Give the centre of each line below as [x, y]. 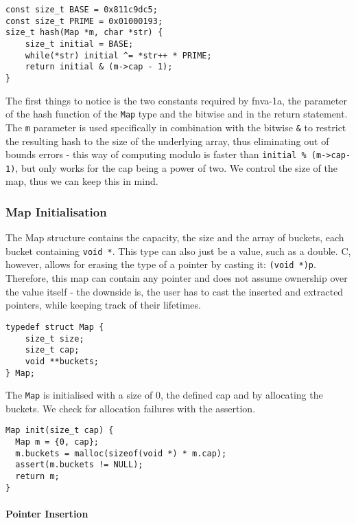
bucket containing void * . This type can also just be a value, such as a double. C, [178, 251]
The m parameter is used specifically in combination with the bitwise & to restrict [176, 127]
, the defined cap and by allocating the [241, 395]
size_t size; [55, 338]
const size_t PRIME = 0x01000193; [84, 21]
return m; [37, 477]
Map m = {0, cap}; [57, 442]
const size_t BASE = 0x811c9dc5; [82, 10]
